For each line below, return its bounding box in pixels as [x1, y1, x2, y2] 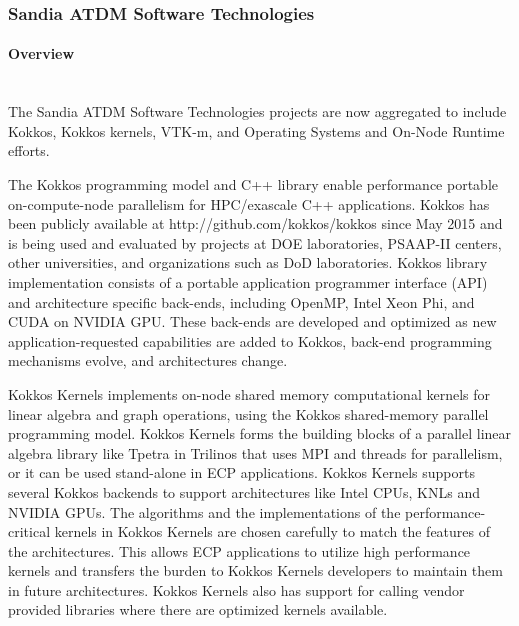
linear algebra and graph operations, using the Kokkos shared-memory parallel [8, 403, 489, 424]
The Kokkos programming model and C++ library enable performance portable [8, 174, 498, 195]
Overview [8, 43, 75, 64]
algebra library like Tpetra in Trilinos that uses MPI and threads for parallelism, [8, 442, 503, 463]
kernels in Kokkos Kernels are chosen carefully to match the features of [54, 521, 491, 542]
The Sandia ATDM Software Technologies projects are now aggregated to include [8, 101, 507, 122]
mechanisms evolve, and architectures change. [8, 350, 288, 371]
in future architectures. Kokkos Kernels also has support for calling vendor [8, 579, 465, 600]
